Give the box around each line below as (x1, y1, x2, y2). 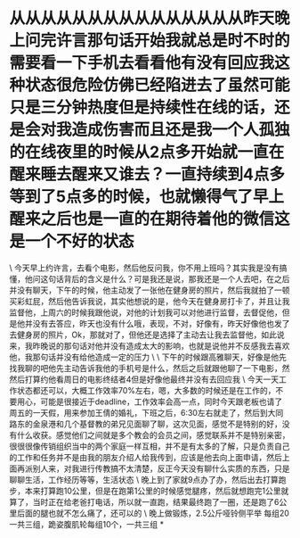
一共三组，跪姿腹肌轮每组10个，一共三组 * (9, 518, 165, 529)
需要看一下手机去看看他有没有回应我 (9, 53, 275, 73)
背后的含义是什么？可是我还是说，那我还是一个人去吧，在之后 (63, 273, 290, 284)
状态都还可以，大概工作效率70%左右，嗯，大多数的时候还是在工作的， (16, 385, 276, 395)
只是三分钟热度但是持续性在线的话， (9, 97, 275, 118)
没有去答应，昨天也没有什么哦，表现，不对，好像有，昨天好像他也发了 (32, 318, 290, 328)
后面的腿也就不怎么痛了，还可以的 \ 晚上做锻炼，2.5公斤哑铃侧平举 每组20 (16, 508, 289, 518)
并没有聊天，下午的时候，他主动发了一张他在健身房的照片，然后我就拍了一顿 (9, 285, 290, 295)
